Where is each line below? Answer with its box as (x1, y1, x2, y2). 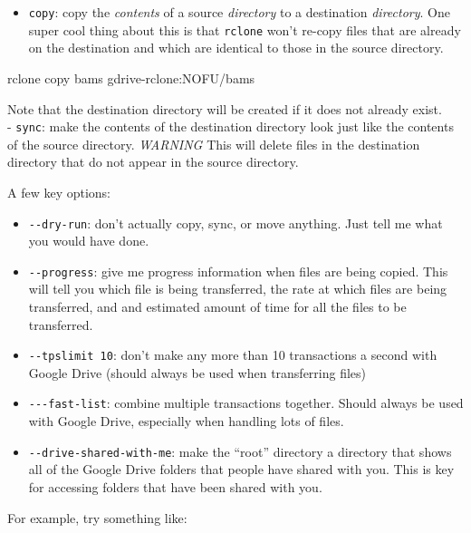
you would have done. (28, 231, 149, 250)
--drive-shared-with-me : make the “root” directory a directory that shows (28, 441, 452, 460)
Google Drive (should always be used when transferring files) (28, 363, 367, 382)
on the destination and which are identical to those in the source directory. (28, 38, 444, 57)
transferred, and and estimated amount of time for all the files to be (28, 297, 407, 316)
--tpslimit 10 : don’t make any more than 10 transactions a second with (28, 345, 437, 364)
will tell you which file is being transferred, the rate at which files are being (28, 279, 447, 298)
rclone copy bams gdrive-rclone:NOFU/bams (7, 68, 255, 87)
